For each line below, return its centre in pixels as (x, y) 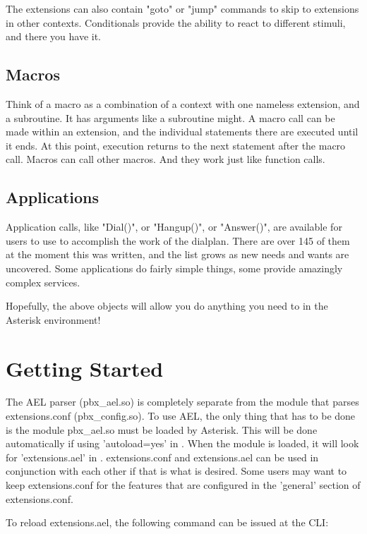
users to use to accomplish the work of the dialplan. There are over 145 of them (178, 240)
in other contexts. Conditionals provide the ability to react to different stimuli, (176, 22)
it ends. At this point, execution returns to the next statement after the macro (176, 145)
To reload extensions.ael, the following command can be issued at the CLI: (167, 522)
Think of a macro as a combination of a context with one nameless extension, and (183, 103)
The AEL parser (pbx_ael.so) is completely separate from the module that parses (182, 402)
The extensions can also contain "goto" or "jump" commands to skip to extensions (182, 8)
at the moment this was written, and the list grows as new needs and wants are (178, 254)
